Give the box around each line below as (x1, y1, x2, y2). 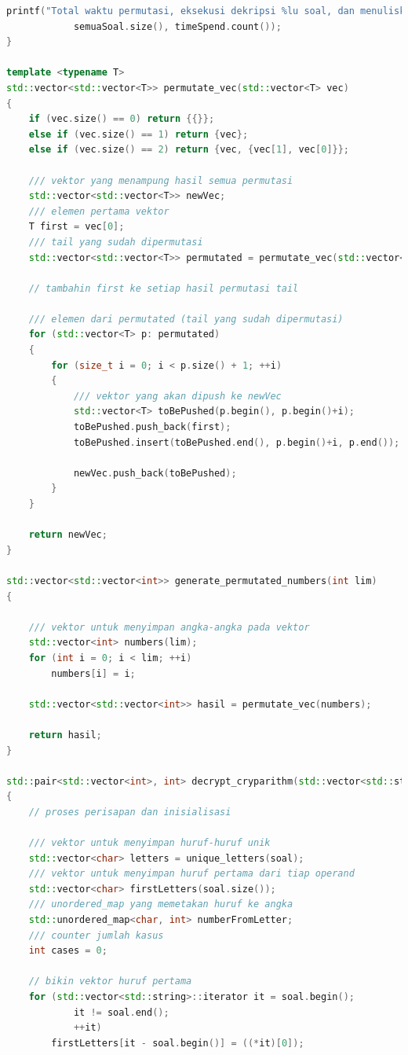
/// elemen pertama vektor (28, 205, 169, 217)
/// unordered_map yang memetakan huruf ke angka (28, 899, 293, 910)
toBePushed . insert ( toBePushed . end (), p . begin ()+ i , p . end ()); (73, 436, 400, 448)
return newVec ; (28, 529, 107, 541)
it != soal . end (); (73, 1006, 169, 1018)
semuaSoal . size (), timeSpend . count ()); (73, 20, 282, 32)
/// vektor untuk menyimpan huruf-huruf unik (28, 837, 271, 849)
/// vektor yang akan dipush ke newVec (73, 390, 282, 402)
